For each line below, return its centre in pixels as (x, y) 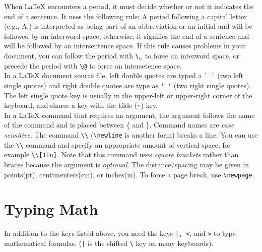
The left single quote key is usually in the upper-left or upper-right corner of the (128, 95)
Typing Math (51, 209)
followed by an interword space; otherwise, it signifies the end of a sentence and (127, 36)
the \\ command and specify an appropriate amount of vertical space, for (118, 144)
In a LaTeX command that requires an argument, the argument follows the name (129, 115)
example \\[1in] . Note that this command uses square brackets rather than (121, 154)
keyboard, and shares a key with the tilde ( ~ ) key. (81, 105)
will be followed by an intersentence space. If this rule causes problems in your (125, 46)
